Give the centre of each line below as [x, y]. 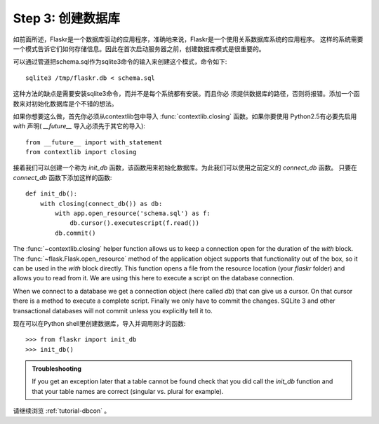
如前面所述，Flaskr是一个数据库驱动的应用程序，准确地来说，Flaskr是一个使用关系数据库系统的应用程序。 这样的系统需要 [188, 39]
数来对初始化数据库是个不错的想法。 [65, 103]
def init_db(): [52, 194]
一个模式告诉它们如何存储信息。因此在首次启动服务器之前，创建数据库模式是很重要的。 [139, 48]
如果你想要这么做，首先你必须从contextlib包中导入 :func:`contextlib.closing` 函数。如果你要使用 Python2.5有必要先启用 [185, 116]
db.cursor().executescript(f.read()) [135, 223]
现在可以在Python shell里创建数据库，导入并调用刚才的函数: [99, 323]
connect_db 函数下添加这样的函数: [62, 177]
